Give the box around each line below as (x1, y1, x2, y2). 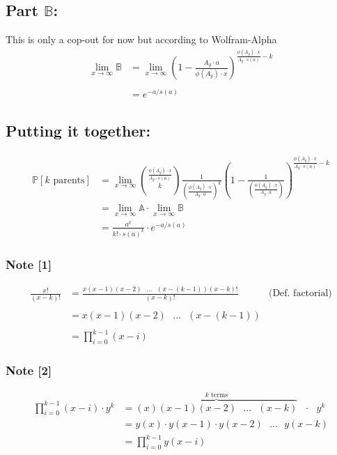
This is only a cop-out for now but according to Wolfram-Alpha (6, 32, 277, 47)
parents (53, 175, 85, 185)
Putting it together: (6, 119, 151, 141)
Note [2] (6, 361, 52, 378)
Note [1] (6, 255, 52, 272)
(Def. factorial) (268, 288, 332, 299)
